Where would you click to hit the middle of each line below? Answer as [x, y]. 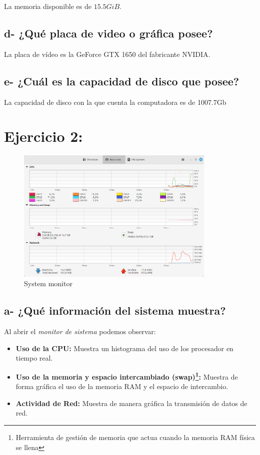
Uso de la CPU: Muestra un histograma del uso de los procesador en [124, 348]
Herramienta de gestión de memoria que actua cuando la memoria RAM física [135, 437]
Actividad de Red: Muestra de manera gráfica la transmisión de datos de [131, 403]
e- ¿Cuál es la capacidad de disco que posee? [122, 81]
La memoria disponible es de [48, 6]
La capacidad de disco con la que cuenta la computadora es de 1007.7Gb [115, 102]
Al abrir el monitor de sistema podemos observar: [80, 331]
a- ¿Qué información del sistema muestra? [115, 310]
